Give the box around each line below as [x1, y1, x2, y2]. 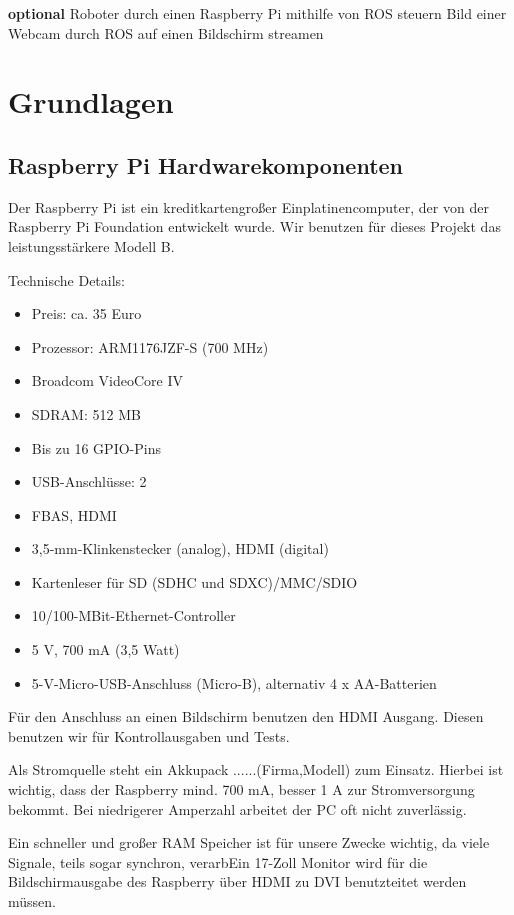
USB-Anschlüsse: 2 [31, 471, 147, 492]
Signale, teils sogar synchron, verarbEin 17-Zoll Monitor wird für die [8, 851, 428, 872]
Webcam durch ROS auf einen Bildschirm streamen [8, 22, 324, 43]
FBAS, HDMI [31, 504, 117, 525]
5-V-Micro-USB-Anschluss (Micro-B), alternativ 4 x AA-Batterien [31, 672, 437, 693]
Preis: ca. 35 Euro [31, 303, 142, 324]
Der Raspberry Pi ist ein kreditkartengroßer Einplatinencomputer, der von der [8, 196, 489, 217]
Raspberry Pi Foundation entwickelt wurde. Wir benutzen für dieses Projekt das [8, 216, 501, 237]
